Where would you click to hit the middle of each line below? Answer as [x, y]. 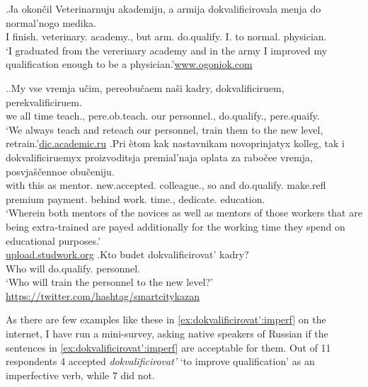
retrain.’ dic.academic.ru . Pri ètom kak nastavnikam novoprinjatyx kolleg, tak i [175, 143]
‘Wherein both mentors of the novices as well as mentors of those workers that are [184, 213]
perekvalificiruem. [44, 102]
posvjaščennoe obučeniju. [60, 171]
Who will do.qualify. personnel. [73, 268]
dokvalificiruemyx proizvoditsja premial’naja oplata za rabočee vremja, [159, 157]
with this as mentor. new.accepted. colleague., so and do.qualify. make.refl [166, 185]
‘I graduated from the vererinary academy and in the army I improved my [167, 50]
